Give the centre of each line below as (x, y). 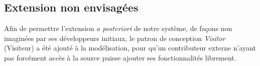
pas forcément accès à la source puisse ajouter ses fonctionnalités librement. (120, 57)
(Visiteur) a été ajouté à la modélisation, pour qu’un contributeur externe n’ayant (130, 48)
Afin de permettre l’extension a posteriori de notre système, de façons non (118, 28)
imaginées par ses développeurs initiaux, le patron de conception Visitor (115, 38)
